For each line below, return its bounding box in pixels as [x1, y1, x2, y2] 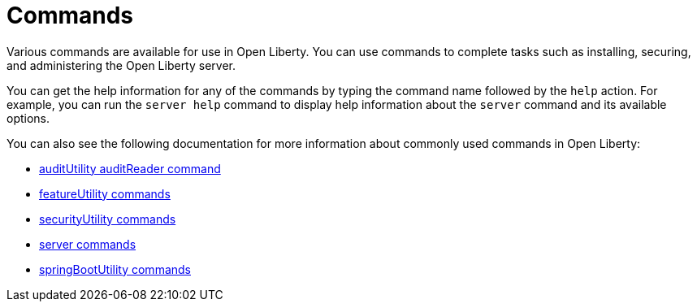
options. [6, 111, 50, 125]
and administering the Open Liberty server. [6, 58, 236, 72]
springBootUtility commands [39, 262, 191, 276]
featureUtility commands [39, 186, 171, 201]
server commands [39, 236, 136, 251]
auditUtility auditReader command [39, 161, 221, 176]
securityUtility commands [39, 211, 176, 226]
